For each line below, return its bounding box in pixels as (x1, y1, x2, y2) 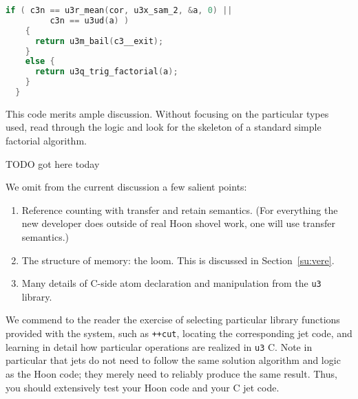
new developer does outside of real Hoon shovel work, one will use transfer (21, 216, 335, 230)
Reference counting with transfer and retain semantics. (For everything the (21, 202, 338, 217)
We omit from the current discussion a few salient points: (6, 180, 247, 194)
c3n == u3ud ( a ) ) (50, 15, 129, 25)
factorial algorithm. (6, 133, 87, 148)
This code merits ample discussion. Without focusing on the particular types (6, 106, 329, 120)
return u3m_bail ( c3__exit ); (34, 36, 164, 46)
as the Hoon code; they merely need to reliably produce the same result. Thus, (6, 366, 337, 380)
